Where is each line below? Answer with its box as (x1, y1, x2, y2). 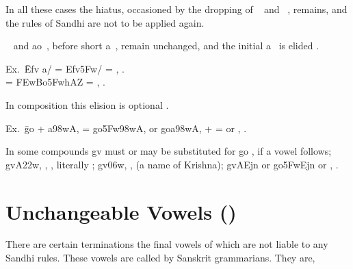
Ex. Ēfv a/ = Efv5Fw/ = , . (5, 61, 125, 75)
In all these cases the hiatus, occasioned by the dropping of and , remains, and (5, 2, 348, 16)
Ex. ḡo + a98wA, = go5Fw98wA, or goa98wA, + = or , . (5, 120, 247, 135)
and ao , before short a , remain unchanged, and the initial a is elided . (13, 38, 319, 53)
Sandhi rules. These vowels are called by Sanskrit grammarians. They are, (5, 251, 315, 265)
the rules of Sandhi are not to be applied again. (5, 15, 205, 29)
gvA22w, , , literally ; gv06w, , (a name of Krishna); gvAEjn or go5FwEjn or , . (5, 157, 339, 171)
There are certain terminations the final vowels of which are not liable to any (5, 237, 328, 251)
